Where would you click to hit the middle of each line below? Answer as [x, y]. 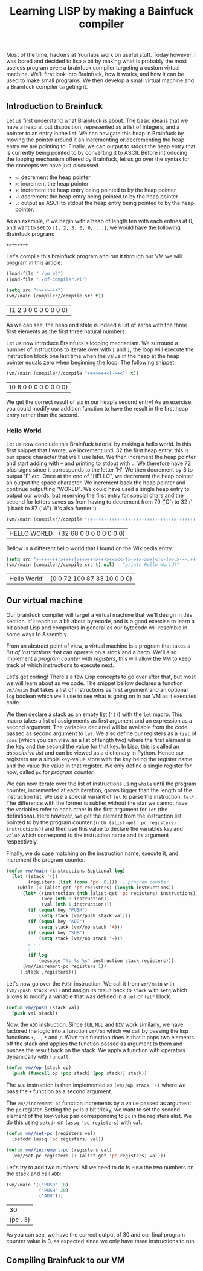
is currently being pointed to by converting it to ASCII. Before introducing [97, 153]
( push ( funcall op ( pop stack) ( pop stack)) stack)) [79, 1074]
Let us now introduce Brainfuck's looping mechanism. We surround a [92, 343]
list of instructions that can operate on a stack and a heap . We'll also [92, 652]
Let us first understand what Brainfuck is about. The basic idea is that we [97, 120]
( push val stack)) [35, 1013]
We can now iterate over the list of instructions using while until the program [101, 784]
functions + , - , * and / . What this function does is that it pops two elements [100, 1038]
